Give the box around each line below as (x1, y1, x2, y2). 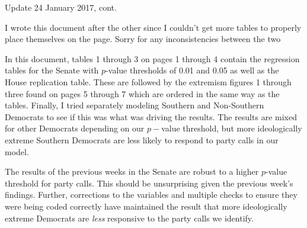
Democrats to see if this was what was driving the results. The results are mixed (5, 110, 297, 123)
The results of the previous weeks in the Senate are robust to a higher (5, 165, 259, 178)
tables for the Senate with (5, 64, 99, 76)
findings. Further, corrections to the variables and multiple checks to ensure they (5, 188, 298, 201)
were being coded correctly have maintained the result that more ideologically (5, 200, 287, 212)
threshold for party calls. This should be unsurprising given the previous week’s (5, 176, 293, 189)
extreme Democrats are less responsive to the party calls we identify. (5, 211, 254, 224)
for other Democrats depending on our (5, 122, 145, 134)
